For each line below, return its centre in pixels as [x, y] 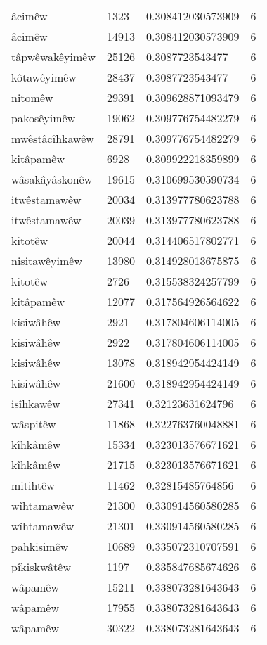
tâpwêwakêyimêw [53, 57]
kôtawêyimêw [44, 77]
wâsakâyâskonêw [52, 179]
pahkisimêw [40, 546]
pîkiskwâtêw [41, 567]
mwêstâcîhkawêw [53, 138]
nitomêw [32, 97]
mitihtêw [33, 485]
